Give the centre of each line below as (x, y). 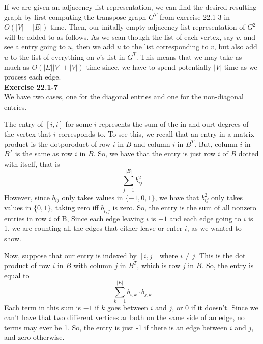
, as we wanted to (214, 228)
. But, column (216, 143)
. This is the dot (220, 255)
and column (152, 143)
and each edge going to (205, 218)
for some (79, 124)
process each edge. (33, 77)
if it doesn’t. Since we (225, 307)
